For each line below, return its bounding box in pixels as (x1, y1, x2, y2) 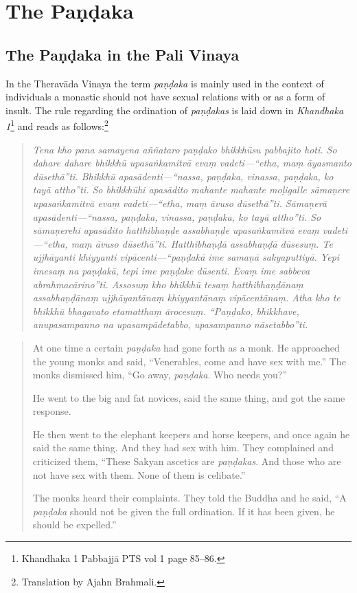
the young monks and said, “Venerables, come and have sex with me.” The (32, 354, 346, 368)
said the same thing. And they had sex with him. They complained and (32, 440, 334, 455)
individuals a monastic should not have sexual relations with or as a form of (5, 89, 325, 104)
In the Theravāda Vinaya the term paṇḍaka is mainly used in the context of (5, 76, 324, 90)
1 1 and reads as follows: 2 (5, 117, 108, 133)
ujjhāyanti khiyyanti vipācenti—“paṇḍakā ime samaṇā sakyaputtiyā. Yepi (32, 250, 340, 264)
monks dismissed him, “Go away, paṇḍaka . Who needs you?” (32, 367, 288, 382)
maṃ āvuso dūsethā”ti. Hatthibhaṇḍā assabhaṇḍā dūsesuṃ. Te (71, 236, 333, 250)
